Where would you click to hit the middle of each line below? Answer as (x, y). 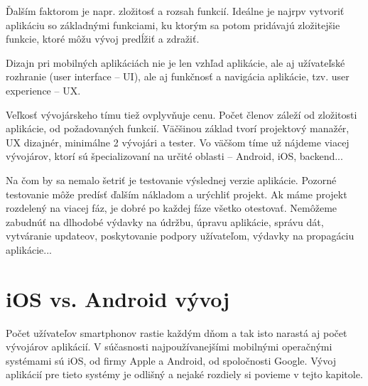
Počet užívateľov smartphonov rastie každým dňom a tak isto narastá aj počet (177, 332)
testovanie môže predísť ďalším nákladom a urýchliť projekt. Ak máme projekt (177, 194)
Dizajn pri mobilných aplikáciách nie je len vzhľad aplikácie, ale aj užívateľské (175, 62)
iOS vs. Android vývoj (118, 298)
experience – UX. (43, 90)
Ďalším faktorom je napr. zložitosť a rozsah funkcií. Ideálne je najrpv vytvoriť (175, 11)
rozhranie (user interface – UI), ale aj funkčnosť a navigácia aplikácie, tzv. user (178, 76)
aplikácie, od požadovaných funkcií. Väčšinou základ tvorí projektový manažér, (178, 128)
